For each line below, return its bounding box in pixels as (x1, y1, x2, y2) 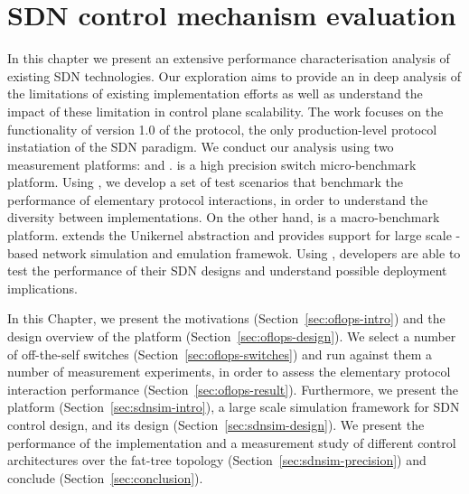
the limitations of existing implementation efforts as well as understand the (7, 84, 423, 103)
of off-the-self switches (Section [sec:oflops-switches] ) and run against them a (7, 344, 433, 363)
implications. (7, 278, 78, 297)
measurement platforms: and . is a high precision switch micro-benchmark (7, 154, 417, 173)
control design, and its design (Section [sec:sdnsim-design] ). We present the (7, 415, 425, 433)
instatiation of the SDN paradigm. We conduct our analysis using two (7, 137, 394, 156)
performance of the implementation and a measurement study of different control (7, 433, 456, 452)
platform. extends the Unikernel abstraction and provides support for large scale (7, 226, 452, 245)
